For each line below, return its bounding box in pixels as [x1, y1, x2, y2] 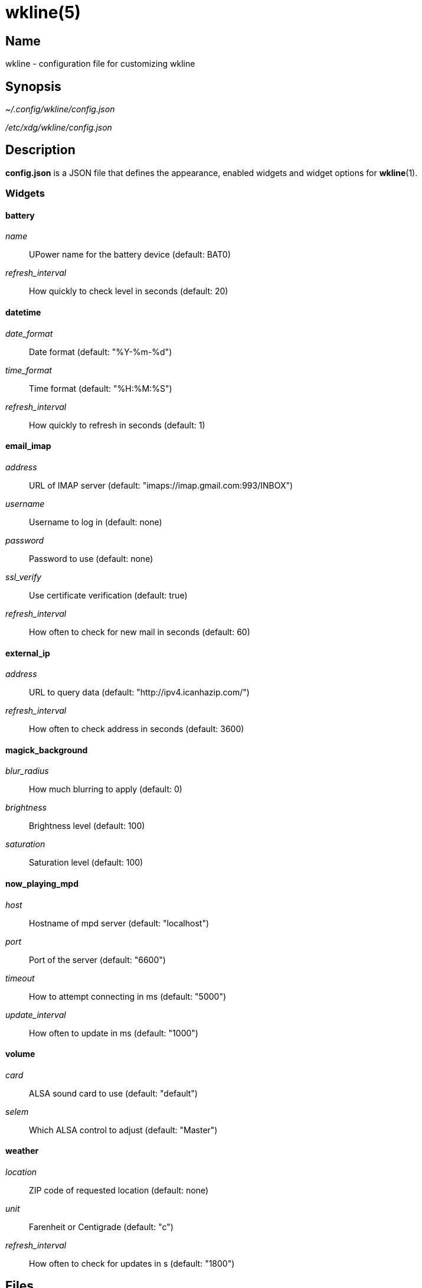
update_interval [5, 1009, 66, 1020]
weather [5, 1146, 39, 1156]
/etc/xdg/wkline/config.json [5, 122, 112, 133]
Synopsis [5, 79, 61, 94]
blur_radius [5, 766, 49, 776]
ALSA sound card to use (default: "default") [29, 1088, 198, 1098]
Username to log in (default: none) [29, 516, 162, 527]
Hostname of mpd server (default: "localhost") [29, 918, 210, 928]
